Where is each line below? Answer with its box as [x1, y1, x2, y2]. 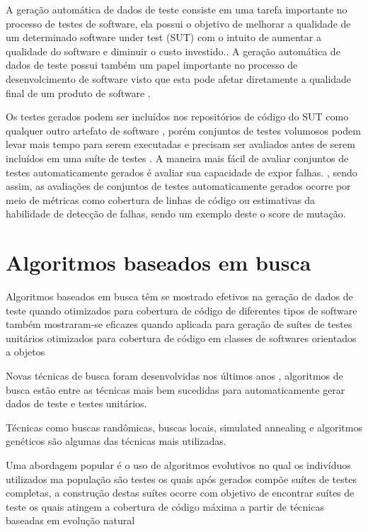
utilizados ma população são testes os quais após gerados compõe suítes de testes [6, 471, 357, 486]
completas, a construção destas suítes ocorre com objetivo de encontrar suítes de [6, 485, 355, 500]
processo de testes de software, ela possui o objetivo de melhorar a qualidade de [6, 16, 351, 30]
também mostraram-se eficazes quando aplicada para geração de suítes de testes [6, 317, 352, 332]
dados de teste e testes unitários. [6, 396, 147, 411]
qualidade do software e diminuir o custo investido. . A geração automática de [6, 43, 340, 58]
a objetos [6, 344, 45, 359]
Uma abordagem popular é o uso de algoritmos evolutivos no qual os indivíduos [6, 457, 351, 472]
